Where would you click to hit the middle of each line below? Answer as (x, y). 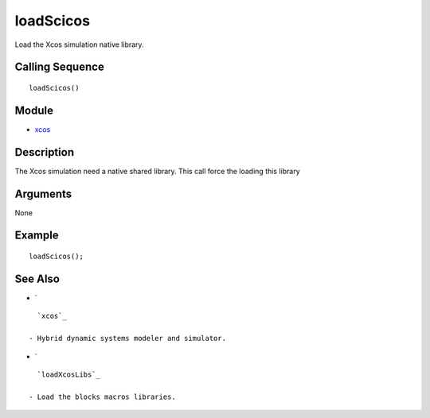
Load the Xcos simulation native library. (79, 45)
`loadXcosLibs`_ (69, 374)
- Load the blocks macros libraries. (103, 397)
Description (45, 152)
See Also (37, 279)
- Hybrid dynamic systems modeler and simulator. (128, 339)
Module (34, 110)
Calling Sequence (60, 67)
